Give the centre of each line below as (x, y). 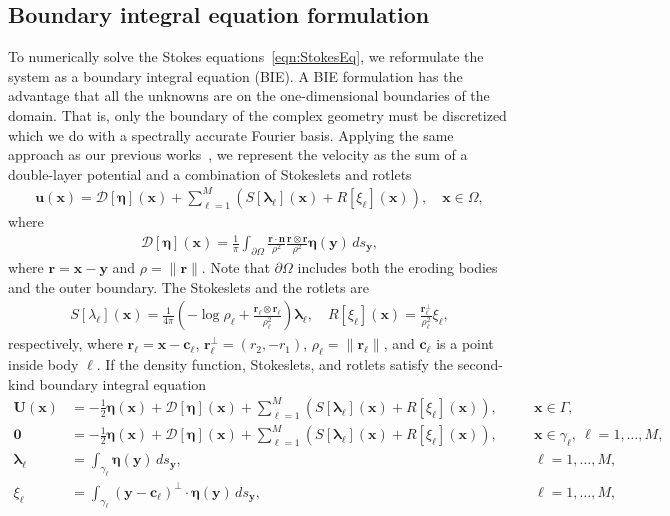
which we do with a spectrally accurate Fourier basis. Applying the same (231, 134)
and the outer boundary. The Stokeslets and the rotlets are (188, 286)
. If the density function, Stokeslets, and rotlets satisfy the (275, 364)
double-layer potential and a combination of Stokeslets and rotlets (210, 173)
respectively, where (65, 343)
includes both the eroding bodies (397, 267)
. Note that (235, 267)
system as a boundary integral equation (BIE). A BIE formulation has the (235, 75)
